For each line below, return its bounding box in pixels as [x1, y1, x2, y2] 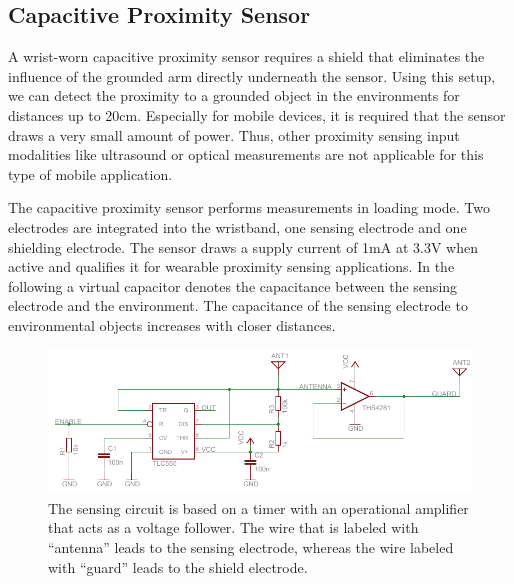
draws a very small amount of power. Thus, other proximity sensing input [8, 124, 460, 145]
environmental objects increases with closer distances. [8, 314, 336, 335]
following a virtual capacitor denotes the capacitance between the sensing [8, 275, 458, 296]
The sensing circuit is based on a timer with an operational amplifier [48, 497, 469, 518]
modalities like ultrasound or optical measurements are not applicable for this [8, 144, 484, 165]
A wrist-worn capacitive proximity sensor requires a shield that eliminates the [8, 46, 485, 67]
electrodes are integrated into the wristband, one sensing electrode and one [8, 216, 467, 237]
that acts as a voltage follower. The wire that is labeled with [48, 517, 419, 538]
